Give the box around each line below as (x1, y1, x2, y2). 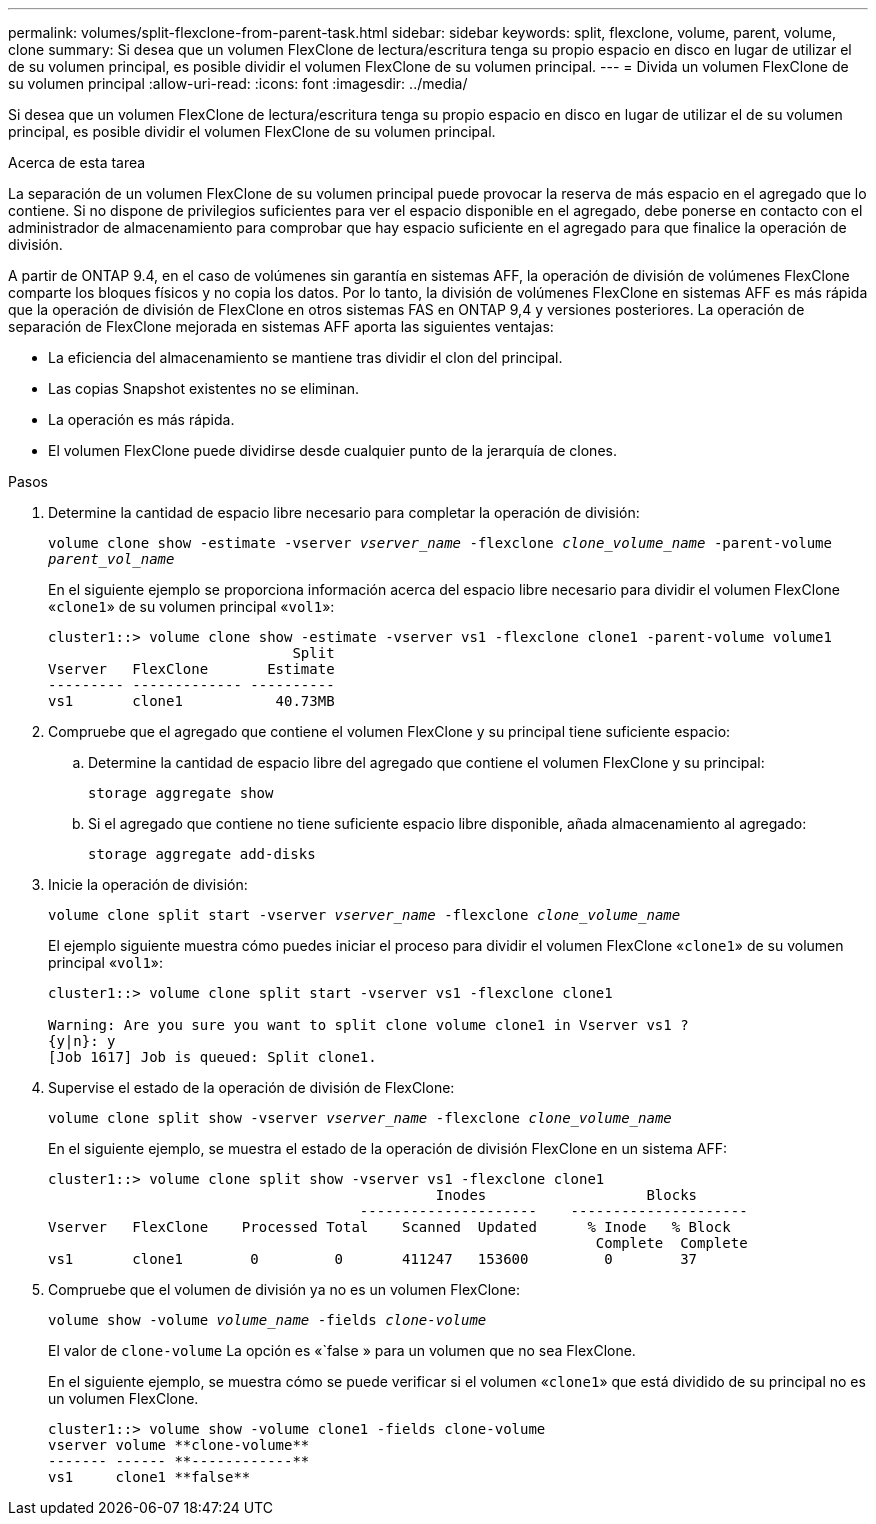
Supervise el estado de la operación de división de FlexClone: (48, 1079, 455, 1096)
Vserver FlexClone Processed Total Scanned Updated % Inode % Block (48, 1219, 731, 1235)
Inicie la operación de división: (48, 876, 248, 893)
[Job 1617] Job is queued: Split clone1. (48, 1049, 377, 1065)
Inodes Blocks (435, 1187, 698, 1203)
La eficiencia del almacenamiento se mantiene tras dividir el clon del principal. (48, 349, 563, 366)
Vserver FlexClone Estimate (48, 661, 335, 677)
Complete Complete (595, 1235, 748, 1251)
